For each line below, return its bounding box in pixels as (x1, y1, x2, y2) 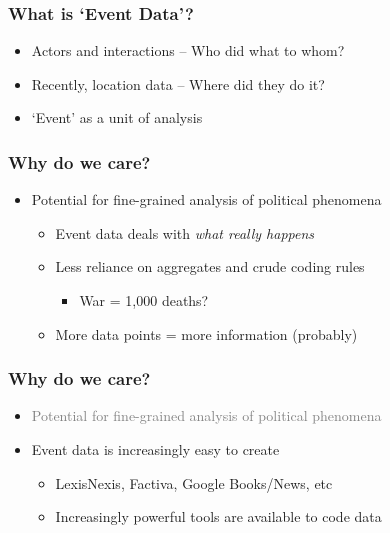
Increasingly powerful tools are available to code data (55, 506, 382, 527)
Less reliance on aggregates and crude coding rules (55, 256, 365, 277)
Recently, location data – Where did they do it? (31, 73, 325, 94)
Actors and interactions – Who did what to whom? (31, 40, 345, 61)
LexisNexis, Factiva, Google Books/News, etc (55, 472, 333, 493)
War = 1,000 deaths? (79, 290, 209, 310)
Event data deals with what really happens (55, 222, 315, 243)
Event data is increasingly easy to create (31, 439, 280, 459)
